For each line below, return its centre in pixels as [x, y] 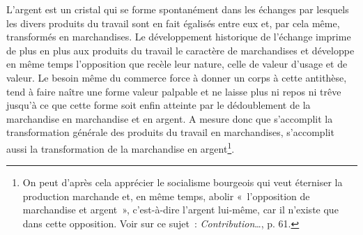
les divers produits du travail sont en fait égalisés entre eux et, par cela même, [173, 23]
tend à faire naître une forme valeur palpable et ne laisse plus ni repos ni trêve [174, 91]
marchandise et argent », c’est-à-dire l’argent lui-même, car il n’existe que [180, 210]
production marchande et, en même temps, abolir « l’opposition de [166, 196]
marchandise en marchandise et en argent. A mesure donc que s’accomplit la [170, 118]
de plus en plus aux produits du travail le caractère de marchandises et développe [180, 50]
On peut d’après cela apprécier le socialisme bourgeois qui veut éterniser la [183, 182]
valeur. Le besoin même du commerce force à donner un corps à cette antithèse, [177, 77]
